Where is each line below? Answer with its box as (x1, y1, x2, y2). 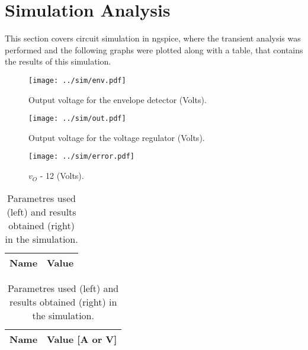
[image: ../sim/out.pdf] (28, 114, 126, 123)
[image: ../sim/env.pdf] (28, 76, 126, 85)
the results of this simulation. (5, 55, 111, 68)
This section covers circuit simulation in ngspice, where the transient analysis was (5, 32, 301, 44)
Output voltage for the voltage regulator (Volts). (28, 131, 205, 143)
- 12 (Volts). (40, 169, 84, 182)
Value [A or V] (47, 332, 117, 346)
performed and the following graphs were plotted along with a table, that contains (5, 43, 303, 56)
